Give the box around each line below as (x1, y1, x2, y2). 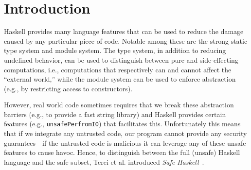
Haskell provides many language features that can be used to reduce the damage (4, 26, 244, 36)
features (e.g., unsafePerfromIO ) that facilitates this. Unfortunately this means (4, 119, 241, 129)
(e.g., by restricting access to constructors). (4, 83, 133, 93)
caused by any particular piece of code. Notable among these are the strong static (4, 35, 248, 46)
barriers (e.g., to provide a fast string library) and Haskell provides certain (4, 109, 226, 119)
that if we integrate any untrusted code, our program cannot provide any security (4, 128, 247, 138)
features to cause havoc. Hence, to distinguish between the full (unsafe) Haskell (4, 147, 240, 157)
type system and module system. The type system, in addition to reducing (4, 45, 226, 55)
